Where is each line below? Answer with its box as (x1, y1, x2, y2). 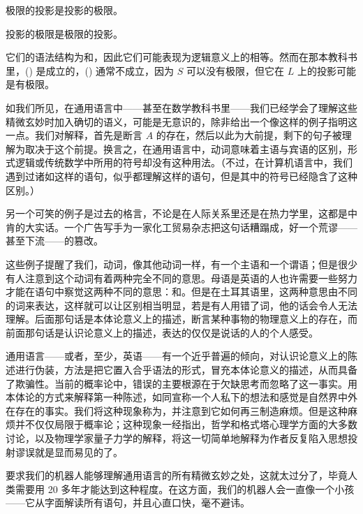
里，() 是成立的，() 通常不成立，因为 (6, 63, 175, 78)
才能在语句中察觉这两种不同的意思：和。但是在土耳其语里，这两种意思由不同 (6, 284, 357, 299)
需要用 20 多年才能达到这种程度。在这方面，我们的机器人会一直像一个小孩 (15, 481, 355, 496)
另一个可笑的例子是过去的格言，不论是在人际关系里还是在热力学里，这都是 (6, 206, 348, 221)
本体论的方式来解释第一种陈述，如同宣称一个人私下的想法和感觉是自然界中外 (6, 390, 357, 404)
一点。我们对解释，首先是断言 (6, 128, 142, 142)
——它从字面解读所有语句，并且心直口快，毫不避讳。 (6, 495, 250, 510)
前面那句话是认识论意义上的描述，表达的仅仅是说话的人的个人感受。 (6, 325, 318, 339)
